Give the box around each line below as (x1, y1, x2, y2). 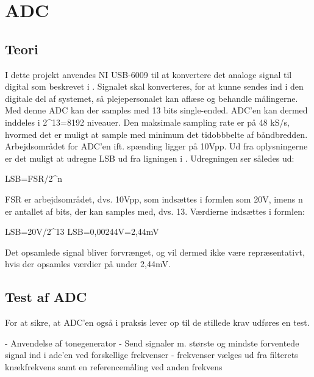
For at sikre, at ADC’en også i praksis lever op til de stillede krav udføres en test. (5, 316, 310, 329)
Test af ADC (5, 287, 87, 306)
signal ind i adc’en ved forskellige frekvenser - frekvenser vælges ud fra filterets (5, 348, 298, 361)
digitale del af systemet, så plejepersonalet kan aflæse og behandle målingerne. (5, 92, 298, 104)
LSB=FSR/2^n (5, 172, 63, 185)
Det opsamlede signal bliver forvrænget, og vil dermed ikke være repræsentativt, (5, 245, 305, 258)
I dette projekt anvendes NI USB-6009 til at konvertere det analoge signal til (5, 68, 292, 81)
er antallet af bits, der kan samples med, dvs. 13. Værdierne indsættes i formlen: (5, 204, 305, 217)
